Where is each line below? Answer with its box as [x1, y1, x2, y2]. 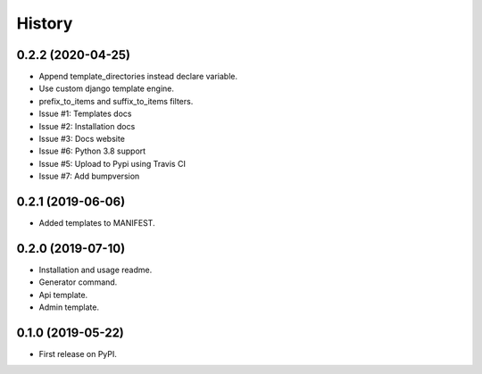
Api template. [38, 289, 88, 300]
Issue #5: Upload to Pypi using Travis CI [38, 158, 187, 169]
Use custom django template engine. [38, 83, 174, 94]
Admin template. [38, 302, 100, 312]
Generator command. [38, 277, 118, 287]
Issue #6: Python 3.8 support [38, 145, 146, 156]
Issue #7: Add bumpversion [38, 170, 140, 182]
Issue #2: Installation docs [38, 121, 136, 131]
